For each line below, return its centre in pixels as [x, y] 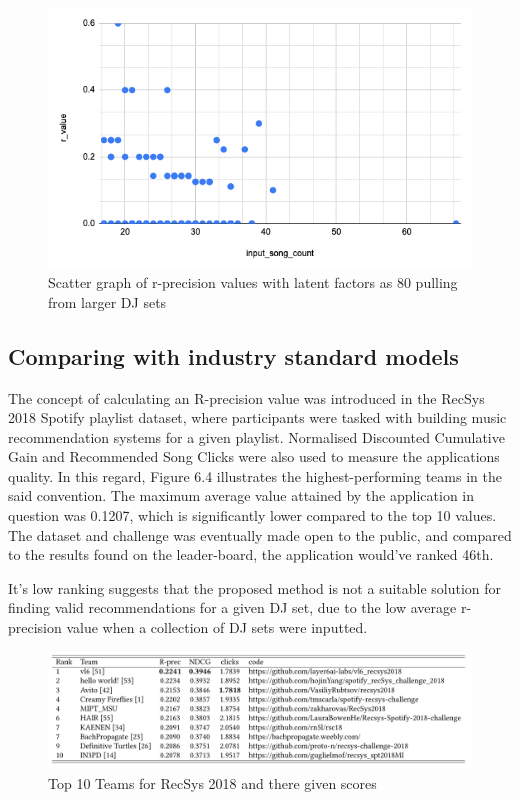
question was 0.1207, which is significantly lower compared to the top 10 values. [252, 515]
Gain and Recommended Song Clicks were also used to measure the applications [254, 456]
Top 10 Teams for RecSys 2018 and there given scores [212, 782]
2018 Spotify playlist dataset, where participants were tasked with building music [257, 417]
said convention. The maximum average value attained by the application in [241, 495]
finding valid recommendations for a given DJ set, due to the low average [232, 607]
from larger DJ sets [107, 301]
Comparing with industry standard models [233, 355]
